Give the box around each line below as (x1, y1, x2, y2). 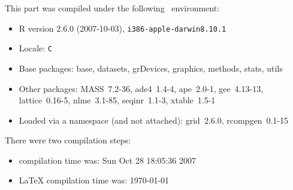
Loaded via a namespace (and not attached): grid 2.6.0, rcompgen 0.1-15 (19, 114, 288, 126)
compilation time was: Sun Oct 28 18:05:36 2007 (19, 154, 197, 166)
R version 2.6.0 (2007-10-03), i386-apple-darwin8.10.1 (19, 22, 226, 34)
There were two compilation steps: (5, 134, 131, 146)
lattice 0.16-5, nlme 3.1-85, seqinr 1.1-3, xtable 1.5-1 (19, 94, 216, 106)
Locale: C (19, 42, 52, 54)
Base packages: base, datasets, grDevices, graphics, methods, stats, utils (19, 62, 283, 74)
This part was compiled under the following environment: (5, 2, 220, 14)
